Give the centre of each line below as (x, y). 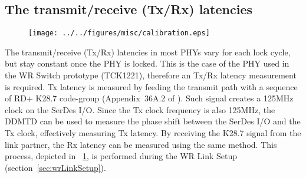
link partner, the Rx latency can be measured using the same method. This (141, 144)
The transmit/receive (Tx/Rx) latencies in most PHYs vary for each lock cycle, (148, 52)
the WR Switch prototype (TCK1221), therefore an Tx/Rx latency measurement (151, 75)
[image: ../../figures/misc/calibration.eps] (119, 33)
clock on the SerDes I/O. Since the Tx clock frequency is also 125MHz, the (140, 109)
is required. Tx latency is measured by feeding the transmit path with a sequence (151, 86)
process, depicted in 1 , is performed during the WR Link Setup (121, 156)
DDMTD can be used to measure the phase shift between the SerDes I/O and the (153, 121)
